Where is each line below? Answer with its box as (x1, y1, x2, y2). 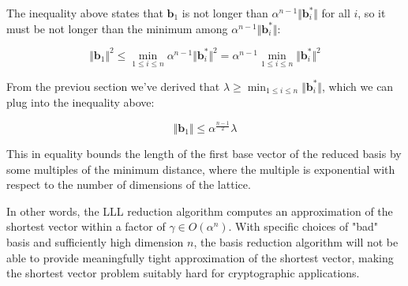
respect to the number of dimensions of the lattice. (6, 176, 251, 193)
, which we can (321, 77, 394, 94)
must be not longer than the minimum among (6, 20, 228, 36)
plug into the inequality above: (6, 93, 155, 110)
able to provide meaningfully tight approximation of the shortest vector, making (6, 249, 394, 265)
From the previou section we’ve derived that (6, 77, 220, 94)
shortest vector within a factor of (6, 218, 166, 235)
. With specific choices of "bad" (228, 218, 379, 235)
